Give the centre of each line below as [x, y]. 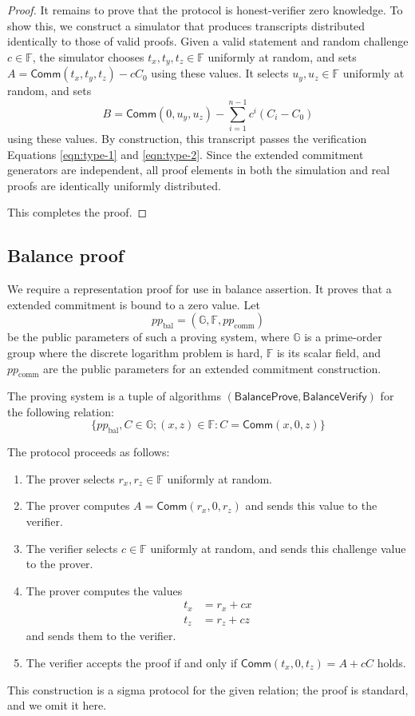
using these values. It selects [220, 73]
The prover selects [70, 478]
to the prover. [59, 564]
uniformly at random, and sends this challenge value [278, 548]
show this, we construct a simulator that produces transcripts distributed [186, 25]
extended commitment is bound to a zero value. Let [134, 304]
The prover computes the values [104, 590]
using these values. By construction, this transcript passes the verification [187, 138]
